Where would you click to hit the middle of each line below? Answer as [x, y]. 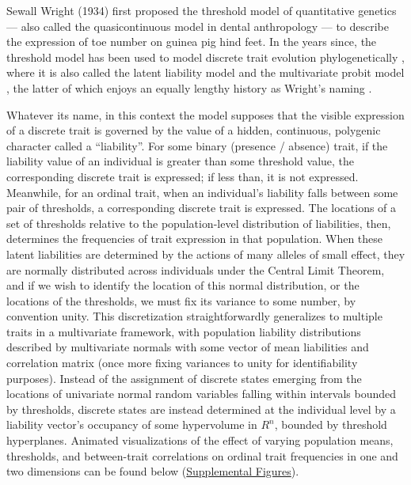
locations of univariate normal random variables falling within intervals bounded [202, 394]
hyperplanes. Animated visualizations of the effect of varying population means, [200, 440]
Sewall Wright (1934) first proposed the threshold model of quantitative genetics [202, 10]
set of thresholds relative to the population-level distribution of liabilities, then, [199, 223]
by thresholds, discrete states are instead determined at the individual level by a [201, 409]
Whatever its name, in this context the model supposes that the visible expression [205, 114]
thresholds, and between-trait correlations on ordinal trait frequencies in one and [202, 455]
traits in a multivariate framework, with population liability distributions [184, 331]
